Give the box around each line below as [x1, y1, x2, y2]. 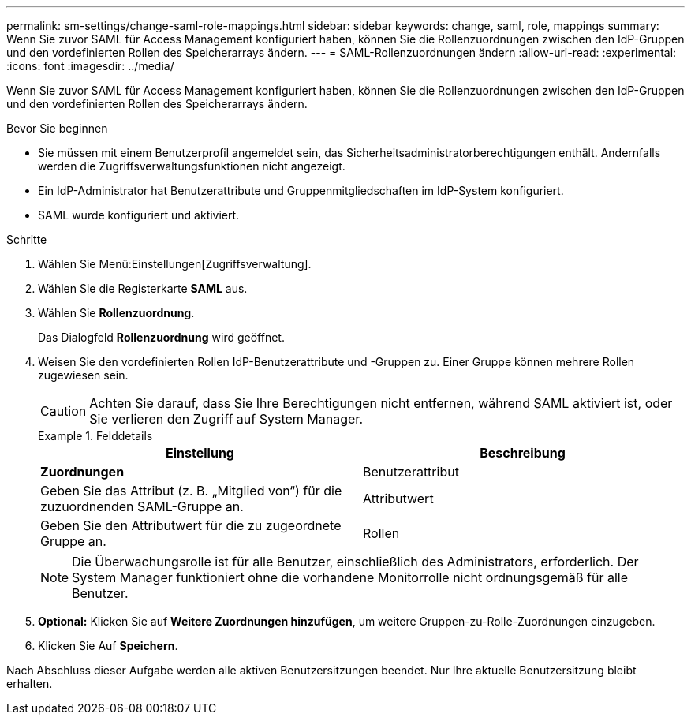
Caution [40, 403, 87, 419]
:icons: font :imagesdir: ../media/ [6, 59, 174, 73]
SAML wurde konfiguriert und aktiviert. [38, 208, 240, 222]
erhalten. [6, 677, 53, 690]
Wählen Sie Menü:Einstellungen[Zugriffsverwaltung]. [38, 257, 312, 271]
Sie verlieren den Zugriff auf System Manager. [89, 411, 363, 427]
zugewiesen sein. [38, 368, 129, 382]
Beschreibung [480, 445, 566, 461]
